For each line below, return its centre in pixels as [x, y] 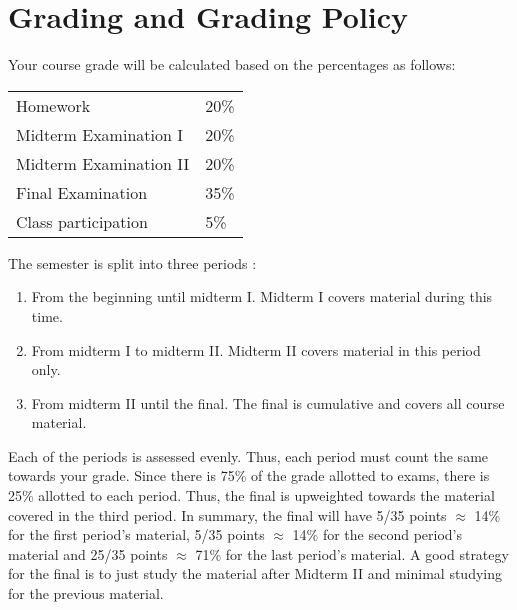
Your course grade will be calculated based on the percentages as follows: [232, 64]
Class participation [82, 221]
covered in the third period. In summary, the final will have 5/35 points [227, 514]
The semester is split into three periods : [132, 262]
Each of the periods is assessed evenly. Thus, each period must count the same [248, 455]
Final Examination [82, 192]
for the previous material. [86, 593]
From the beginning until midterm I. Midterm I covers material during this [262, 296]
